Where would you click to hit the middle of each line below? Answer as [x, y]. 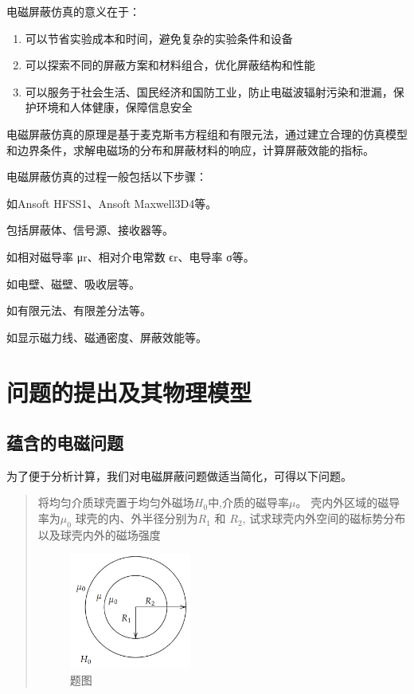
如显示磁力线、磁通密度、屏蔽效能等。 [107, 337]
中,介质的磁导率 [249, 502]
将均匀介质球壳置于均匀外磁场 [116, 502]
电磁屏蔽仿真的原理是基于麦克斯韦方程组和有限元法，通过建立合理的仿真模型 [207, 133]
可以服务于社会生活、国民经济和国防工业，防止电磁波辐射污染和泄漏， [209, 91]
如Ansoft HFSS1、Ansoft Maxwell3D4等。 [112, 203]
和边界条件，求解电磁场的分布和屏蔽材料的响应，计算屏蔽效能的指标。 [190, 149]
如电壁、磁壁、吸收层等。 [73, 283]
